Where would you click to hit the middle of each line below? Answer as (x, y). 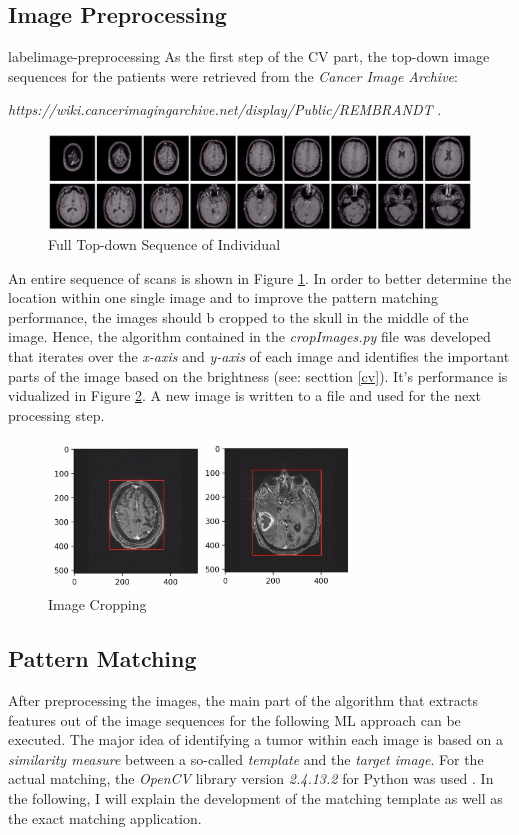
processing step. (56, 414)
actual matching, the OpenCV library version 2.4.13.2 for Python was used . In (251, 778)
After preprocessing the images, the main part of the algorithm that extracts (243, 699)
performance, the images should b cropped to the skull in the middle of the (238, 316)
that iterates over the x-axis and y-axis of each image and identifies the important (259, 356)
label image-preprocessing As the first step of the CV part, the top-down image (249, 56)
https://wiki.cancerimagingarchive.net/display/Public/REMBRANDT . (225, 109)
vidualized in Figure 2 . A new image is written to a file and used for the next (244, 395)
